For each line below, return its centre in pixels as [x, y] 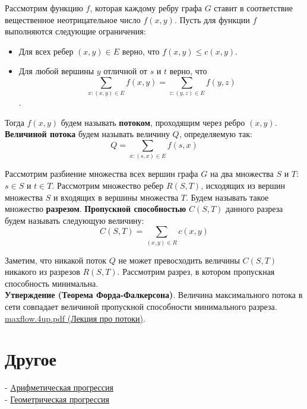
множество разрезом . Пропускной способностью [96, 209]
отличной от [125, 71]
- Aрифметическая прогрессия [59, 387]
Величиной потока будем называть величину [87, 134]
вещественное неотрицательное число [73, 19]
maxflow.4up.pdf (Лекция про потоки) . [75, 318]
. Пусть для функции [212, 19]
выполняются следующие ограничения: [75, 31]
